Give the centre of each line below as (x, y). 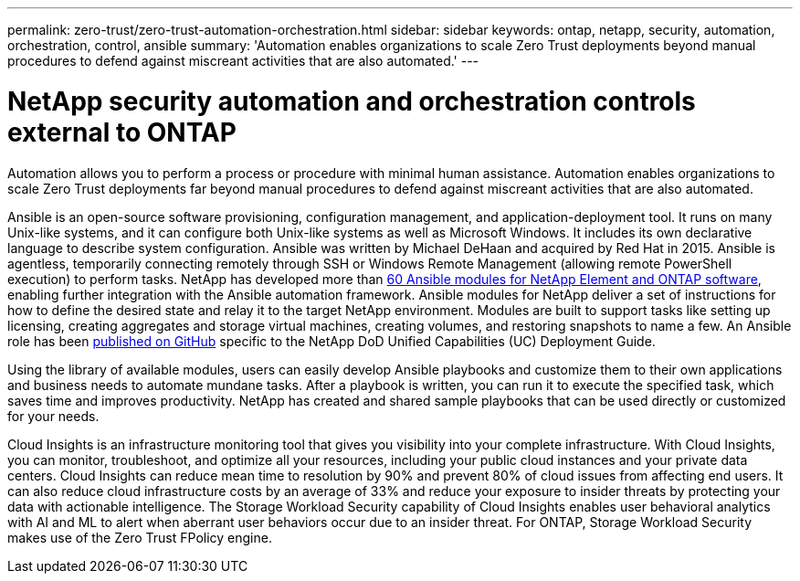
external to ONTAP (122, 132)
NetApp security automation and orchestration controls (352, 101)
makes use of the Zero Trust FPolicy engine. (140, 537)
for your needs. (53, 416)
